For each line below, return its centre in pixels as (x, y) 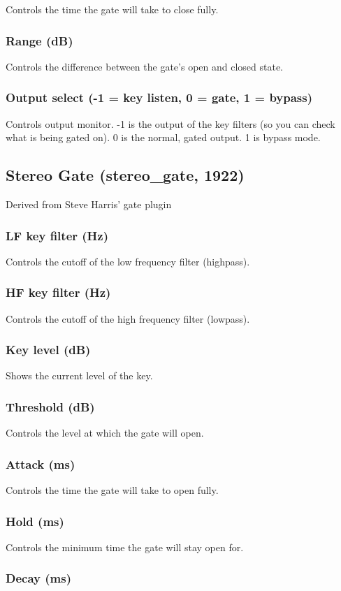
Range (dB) (39, 40)
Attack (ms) (41, 464)
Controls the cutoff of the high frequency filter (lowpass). (128, 318)
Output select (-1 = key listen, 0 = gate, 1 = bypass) (159, 97)
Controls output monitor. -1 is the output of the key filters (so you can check (170, 123)
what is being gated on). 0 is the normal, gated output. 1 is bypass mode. (163, 137)
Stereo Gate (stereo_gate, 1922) (125, 175)
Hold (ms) (35, 521)
